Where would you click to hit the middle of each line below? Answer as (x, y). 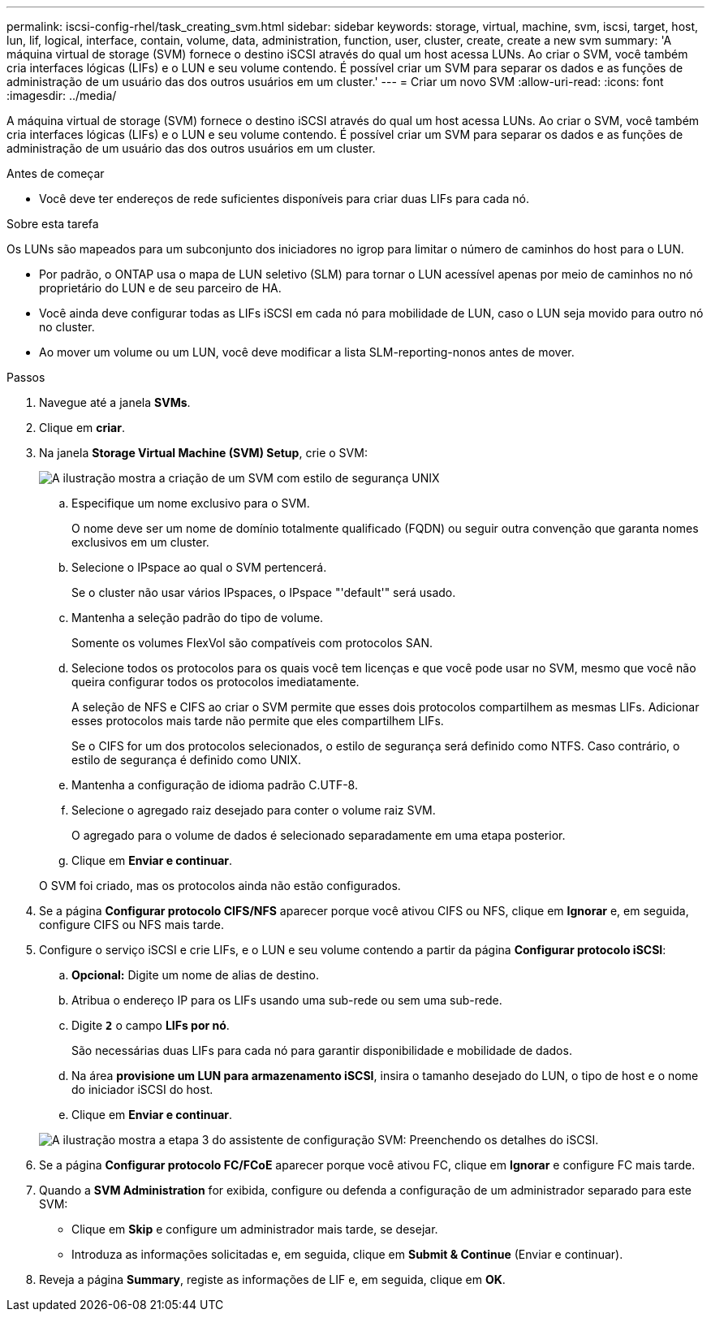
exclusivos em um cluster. (140, 542)
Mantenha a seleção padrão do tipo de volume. (198, 618)
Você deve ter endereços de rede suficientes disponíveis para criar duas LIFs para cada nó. (284, 199)
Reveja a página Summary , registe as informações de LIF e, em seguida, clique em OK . (272, 1279)
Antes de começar (56, 173)
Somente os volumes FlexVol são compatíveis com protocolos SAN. (252, 643)
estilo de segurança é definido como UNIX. (186, 760)
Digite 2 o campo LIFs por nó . (151, 1025)
